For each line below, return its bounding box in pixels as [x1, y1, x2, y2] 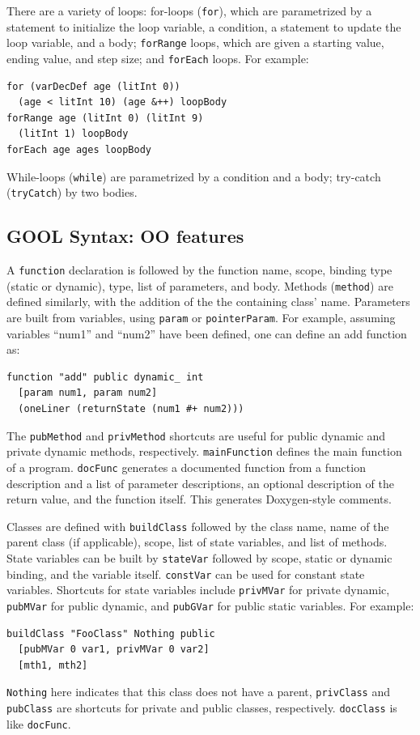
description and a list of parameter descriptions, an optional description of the [6, 474, 394, 491]
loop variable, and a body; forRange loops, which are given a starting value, [6, 34, 384, 51]
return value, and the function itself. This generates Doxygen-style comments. [6, 491, 392, 508]
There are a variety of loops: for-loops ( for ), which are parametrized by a [6, 2, 372, 19]
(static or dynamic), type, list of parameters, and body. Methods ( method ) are [6, 277, 393, 294]
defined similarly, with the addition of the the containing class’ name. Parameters [6, 293, 410, 310]
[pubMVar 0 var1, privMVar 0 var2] [18, 644, 210, 656]
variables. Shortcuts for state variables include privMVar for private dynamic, [6, 581, 390, 598]
